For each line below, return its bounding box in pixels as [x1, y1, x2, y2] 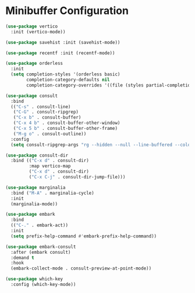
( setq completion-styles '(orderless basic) [10, 71, 120, 77]
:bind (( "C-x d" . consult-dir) [10, 158, 90, 164]
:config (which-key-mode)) [10, 282, 76, 288]
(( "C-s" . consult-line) [10, 104, 71, 109]
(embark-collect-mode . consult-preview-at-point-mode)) [10, 266, 152, 271]
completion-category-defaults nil [26, 77, 110, 83]
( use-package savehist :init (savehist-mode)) [5, 39, 120, 45]
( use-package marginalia [5, 184, 66, 191]
